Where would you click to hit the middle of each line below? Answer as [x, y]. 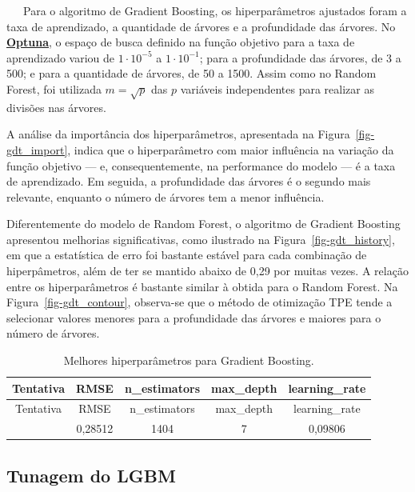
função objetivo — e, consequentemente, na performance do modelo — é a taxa [201, 165]
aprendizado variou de [61, 57]
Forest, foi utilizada [54, 88]
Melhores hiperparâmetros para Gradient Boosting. [189, 360]
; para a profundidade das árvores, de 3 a [300, 57]
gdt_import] [37, 149]
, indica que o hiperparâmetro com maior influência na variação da [231, 149]
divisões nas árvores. [56, 107]
